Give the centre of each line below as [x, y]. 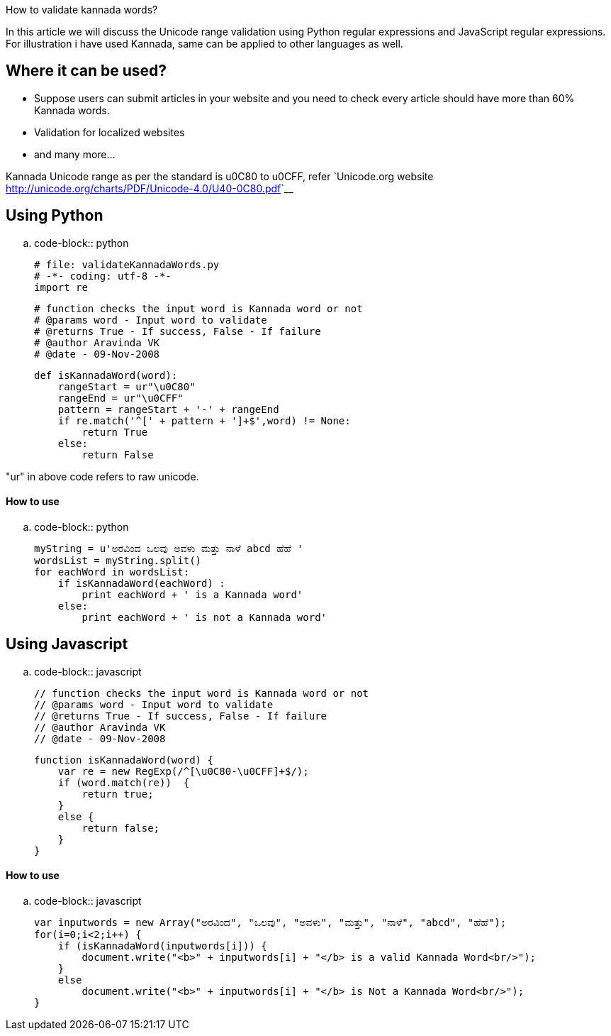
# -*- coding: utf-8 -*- [103, 276]
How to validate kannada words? [82, 10]
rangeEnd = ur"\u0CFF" [120, 398]
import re [61, 287]
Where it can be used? [86, 71]
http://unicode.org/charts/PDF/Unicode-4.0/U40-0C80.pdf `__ [150, 188]
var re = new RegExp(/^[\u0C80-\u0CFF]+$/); [183, 771]
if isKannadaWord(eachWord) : [141, 583]
